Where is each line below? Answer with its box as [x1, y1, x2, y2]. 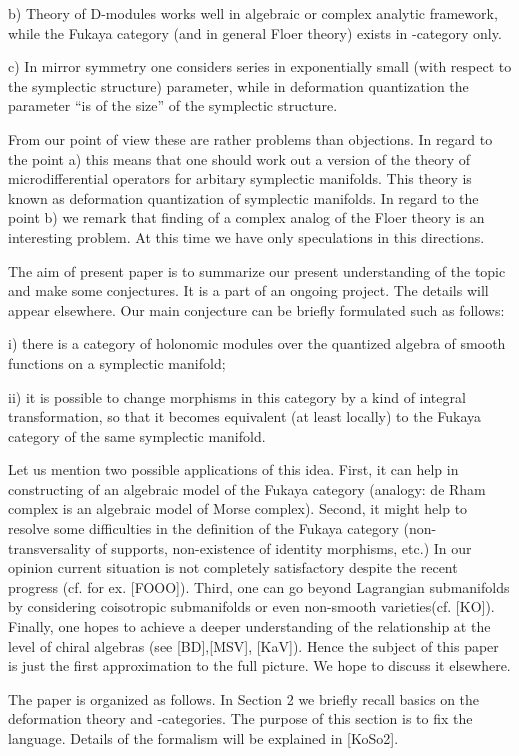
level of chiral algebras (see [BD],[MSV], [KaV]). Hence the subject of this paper [8, 635, 499, 656]
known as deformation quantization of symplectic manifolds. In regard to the [8, 187, 479, 208]
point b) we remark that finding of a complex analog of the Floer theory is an [8, 207, 485, 228]
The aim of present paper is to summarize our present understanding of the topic [8, 260, 506, 281]
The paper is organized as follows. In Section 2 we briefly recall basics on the [8, 688, 480, 709]
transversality [8, 537, 91, 558]
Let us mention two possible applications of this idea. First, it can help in [8, 459, 459, 480]
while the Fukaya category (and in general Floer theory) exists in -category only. [8, 22, 502, 43]
